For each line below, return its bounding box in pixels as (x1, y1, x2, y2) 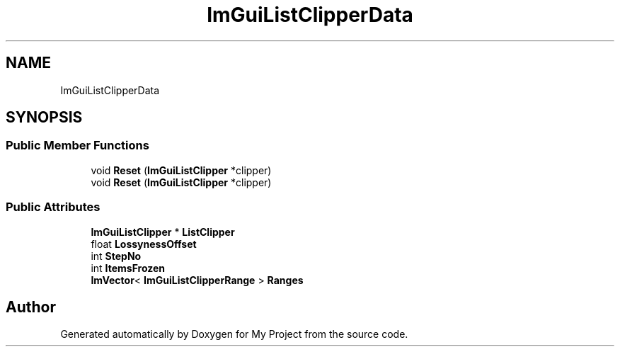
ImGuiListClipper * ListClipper (91, 225, 235, 238)
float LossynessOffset (91, 237, 197, 250)
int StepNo (91, 249, 142, 262)
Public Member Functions (6, 138, 149, 153)
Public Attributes (6, 200, 101, 215)
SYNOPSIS (6, 108, 83, 127)
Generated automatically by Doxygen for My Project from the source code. (60, 328, 408, 341)
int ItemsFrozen (91, 261, 166, 274)
